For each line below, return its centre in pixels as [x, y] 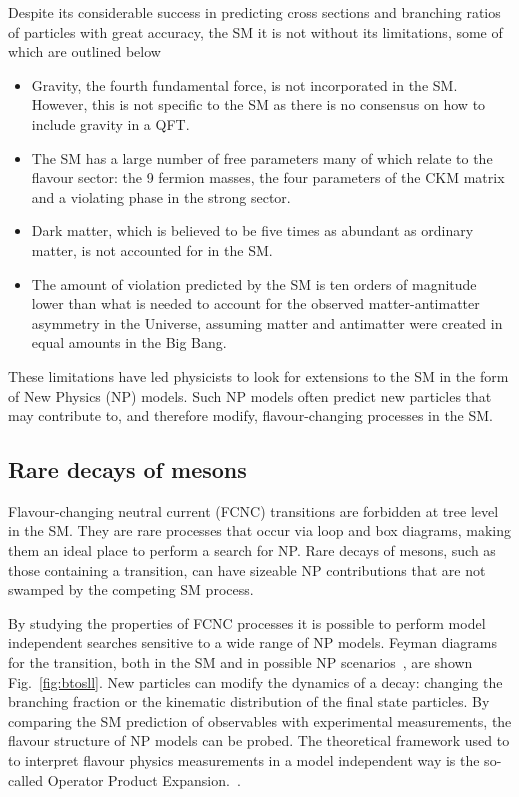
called [25, 779]
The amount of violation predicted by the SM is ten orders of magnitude [254, 283]
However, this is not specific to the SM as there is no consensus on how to [258, 104]
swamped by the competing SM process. [131, 589]
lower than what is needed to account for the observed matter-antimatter [255, 303]
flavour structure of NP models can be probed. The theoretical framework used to [259, 740]
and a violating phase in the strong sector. [161, 196]
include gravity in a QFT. [110, 123]
